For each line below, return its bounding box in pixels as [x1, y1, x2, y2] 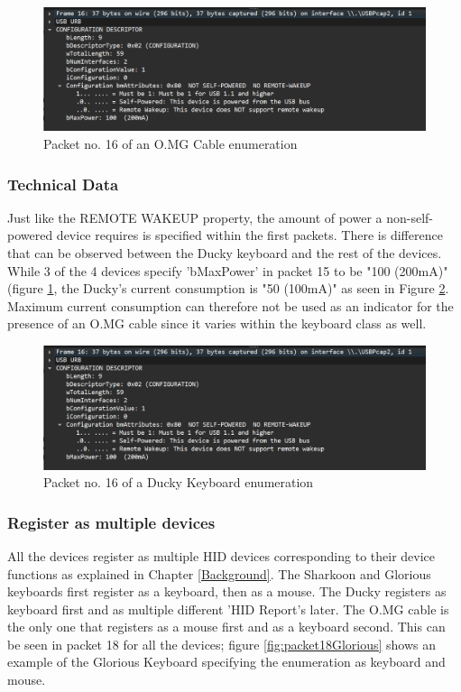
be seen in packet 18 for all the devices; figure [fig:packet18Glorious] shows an [7, 634, 437, 653]
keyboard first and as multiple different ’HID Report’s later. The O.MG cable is [7, 599, 449, 618]
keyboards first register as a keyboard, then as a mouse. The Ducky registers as [7, 582, 447, 601]
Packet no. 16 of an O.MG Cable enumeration [43, 134, 298, 153]
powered [7, 226, 53, 245]
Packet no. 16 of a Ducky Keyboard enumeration [43, 473, 314, 492]
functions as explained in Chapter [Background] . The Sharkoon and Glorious [7, 564, 431, 583]
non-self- [386, 208, 434, 226]
